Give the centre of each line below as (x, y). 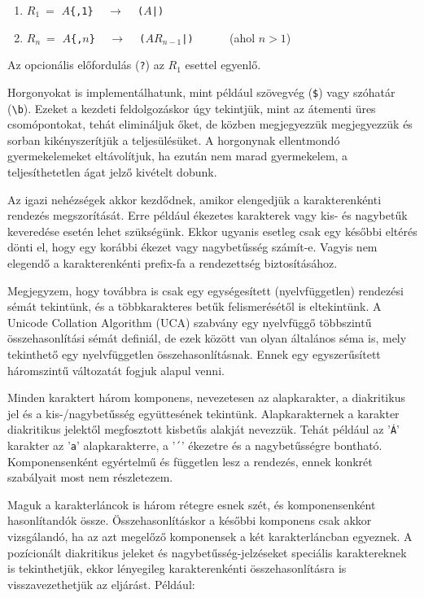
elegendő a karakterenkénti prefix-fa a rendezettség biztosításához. (173, 263)
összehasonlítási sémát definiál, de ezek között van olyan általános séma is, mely (207, 338)
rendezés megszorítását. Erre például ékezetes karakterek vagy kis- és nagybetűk (208, 215)
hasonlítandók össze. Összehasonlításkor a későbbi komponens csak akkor (190, 520)
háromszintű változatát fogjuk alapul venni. (116, 370)
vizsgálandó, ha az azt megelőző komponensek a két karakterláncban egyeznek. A (210, 537)
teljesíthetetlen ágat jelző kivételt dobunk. (112, 172)
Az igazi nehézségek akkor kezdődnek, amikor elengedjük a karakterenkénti (195, 199)
